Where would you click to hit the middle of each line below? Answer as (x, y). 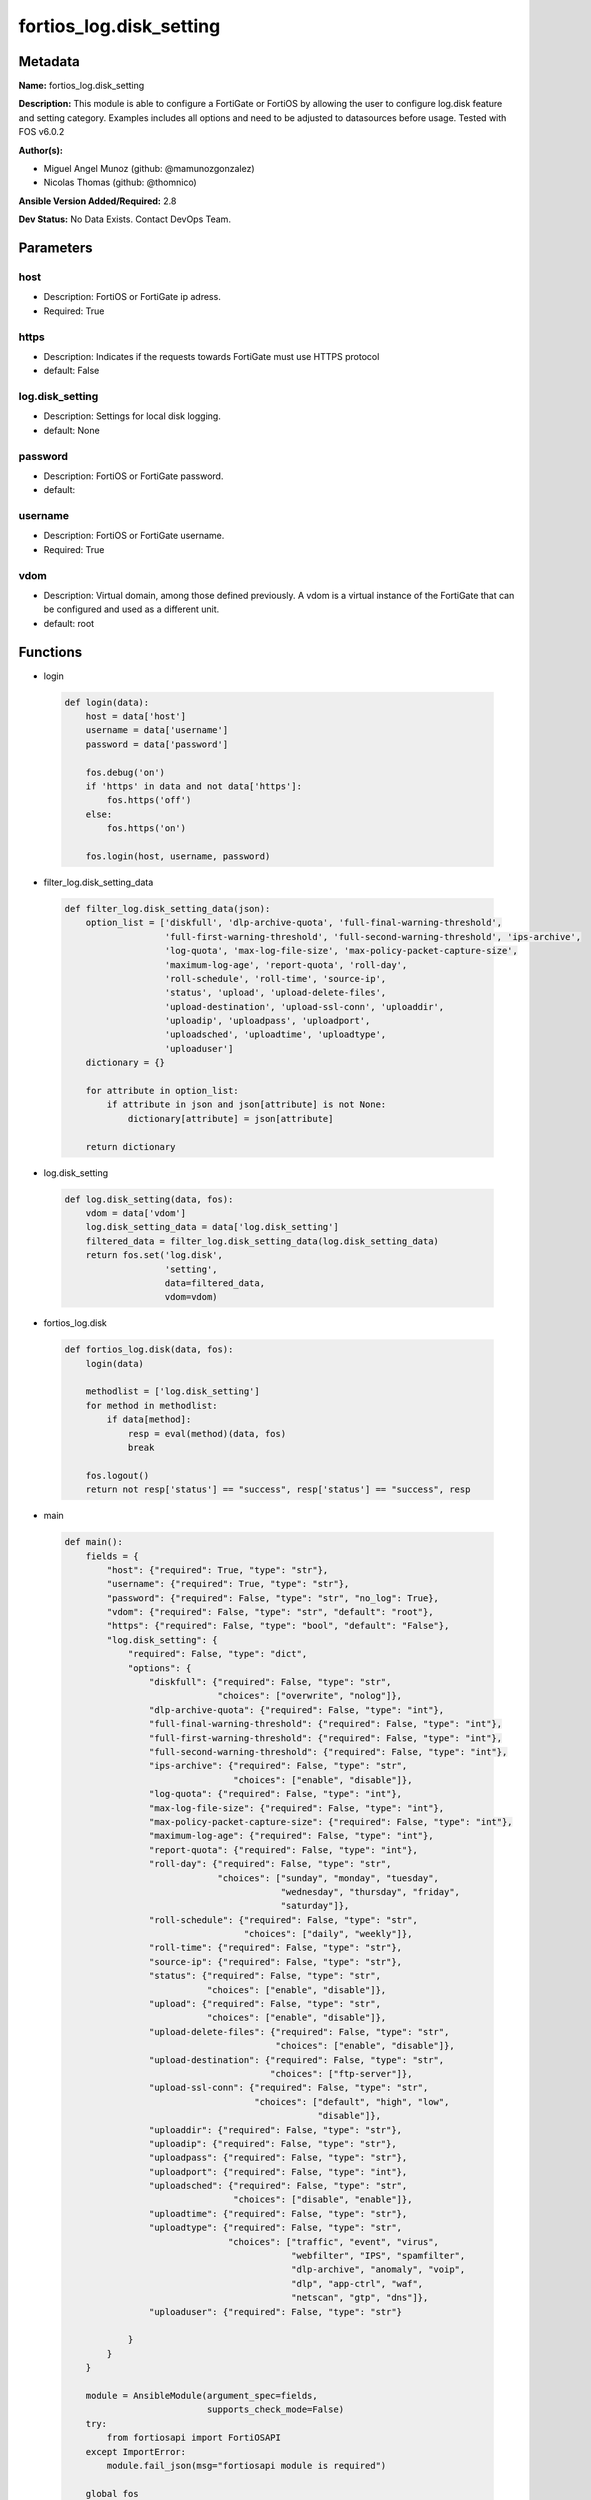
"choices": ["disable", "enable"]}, (323, 2199)
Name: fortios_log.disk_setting (81, 86)
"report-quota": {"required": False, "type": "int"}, (283, 1849)
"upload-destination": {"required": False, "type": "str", (296, 2059)
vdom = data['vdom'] (136, 1213)
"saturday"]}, (315, 1906)
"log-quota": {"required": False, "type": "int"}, (275, 1794)
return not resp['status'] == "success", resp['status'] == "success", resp (278, 1489)
